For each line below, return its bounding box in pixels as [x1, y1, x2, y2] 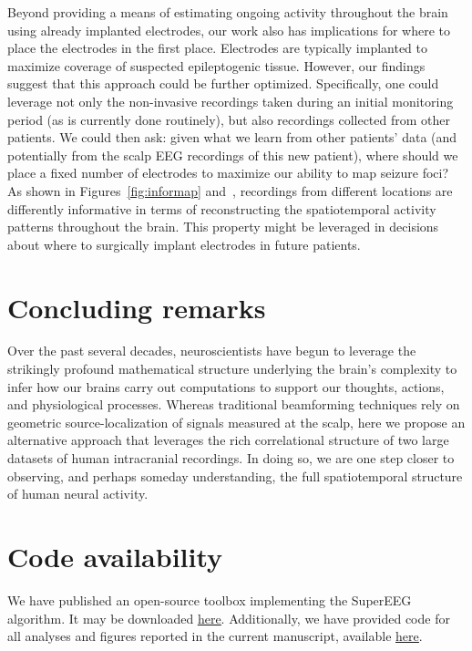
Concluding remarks [7, 288, 266, 325]
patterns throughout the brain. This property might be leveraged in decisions [7, 217, 439, 236]
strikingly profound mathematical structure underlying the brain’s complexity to [7, 359, 457, 378]
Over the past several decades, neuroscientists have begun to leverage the [7, 341, 416, 360]
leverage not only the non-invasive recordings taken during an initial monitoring [7, 91, 454, 110]
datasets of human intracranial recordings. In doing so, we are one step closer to [7, 449, 455, 467]
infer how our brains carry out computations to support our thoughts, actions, [7, 377, 445, 396]
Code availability [7, 537, 223, 574]
